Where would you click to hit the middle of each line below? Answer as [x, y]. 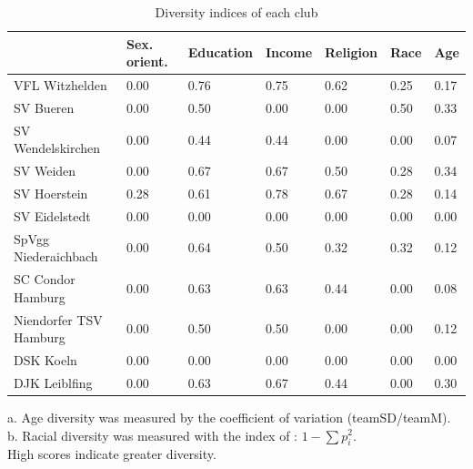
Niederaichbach [56, 256]
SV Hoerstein [51, 193]
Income [289, 52]
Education [220, 52]
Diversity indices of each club [236, 12]
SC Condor [45, 279]
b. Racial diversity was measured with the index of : [152, 435]
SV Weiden [45, 171]
